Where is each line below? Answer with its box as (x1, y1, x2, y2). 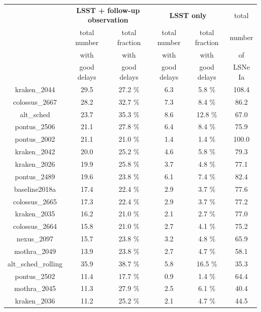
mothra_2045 (14, 283, 56, 293)
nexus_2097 (17, 233, 54, 244)
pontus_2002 (15, 134, 55, 144)
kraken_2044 (15, 84, 55, 94)
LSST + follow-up (76, 5, 140, 15)
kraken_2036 (15, 295, 55, 306)
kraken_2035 (15, 208, 55, 219)
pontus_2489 (15, 171, 55, 181)
